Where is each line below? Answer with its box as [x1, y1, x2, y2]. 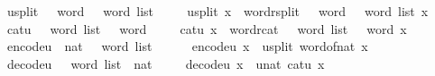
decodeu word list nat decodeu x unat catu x [6, 54, 325, 72]
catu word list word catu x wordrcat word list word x [6, 19, 407, 38]
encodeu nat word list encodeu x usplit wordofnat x [6, 37, 368, 55]
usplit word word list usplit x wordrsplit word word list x [6, 2, 429, 20]
